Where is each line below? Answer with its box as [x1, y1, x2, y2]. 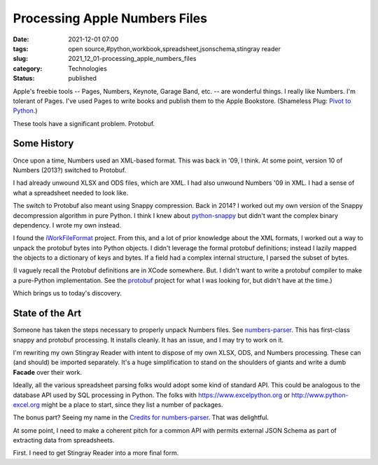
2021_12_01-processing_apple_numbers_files [68, 55, 197, 63]
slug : [13, 55, 28, 63]
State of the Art [13, 307, 82, 319]
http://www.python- [291, 391, 349, 399]
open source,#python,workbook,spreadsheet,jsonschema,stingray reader [68, 44, 281, 53]
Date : [13, 35, 29, 43]
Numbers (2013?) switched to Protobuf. [13, 165, 127, 174]
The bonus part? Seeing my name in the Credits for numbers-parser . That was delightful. [13, 413, 269, 422]
